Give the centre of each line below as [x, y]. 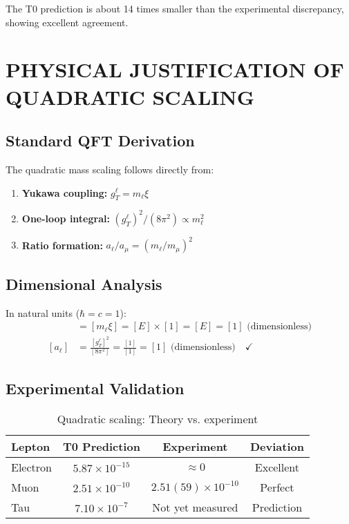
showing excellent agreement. [67, 22]
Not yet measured [195, 507]
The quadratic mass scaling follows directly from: [110, 169]
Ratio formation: [62, 245]
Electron [31, 467]
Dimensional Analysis [84, 283]
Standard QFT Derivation [100, 140]
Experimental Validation [95, 388]
